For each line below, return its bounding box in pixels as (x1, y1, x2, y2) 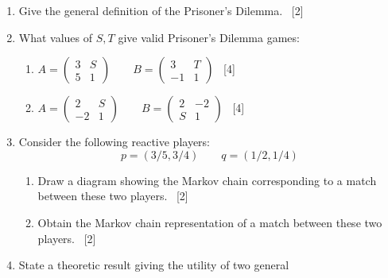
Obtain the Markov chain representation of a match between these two (37, 214, 382, 230)
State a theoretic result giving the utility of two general (18, 257, 289, 273)
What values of (18, 29, 93, 45)
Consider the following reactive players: (18, 133, 211, 150)
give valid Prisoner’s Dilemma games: (118, 29, 300, 45)
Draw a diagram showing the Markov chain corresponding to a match (37, 172, 377, 188)
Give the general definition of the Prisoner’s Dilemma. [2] (18, 2, 304, 18)
